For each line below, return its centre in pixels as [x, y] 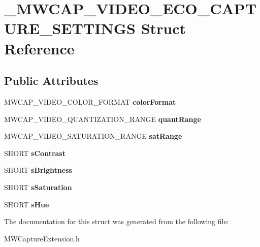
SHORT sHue [27, 204]
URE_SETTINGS [70, 28]
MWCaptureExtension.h [42, 238]
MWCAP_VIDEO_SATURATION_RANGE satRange [93, 136]
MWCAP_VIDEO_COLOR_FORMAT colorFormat [90, 101]
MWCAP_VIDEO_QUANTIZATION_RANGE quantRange [103, 119]
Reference [39, 48]
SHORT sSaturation [38, 187]
